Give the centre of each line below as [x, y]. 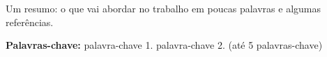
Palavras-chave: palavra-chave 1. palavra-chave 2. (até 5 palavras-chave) [164, 45]
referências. [30, 22]
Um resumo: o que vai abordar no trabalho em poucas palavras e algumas [163, 8]
